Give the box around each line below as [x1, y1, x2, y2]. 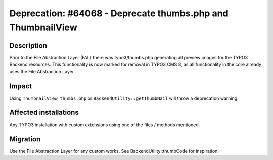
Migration [9, 135, 41, 144]
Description [9, 41, 48, 50]
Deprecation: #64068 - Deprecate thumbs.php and [9, 8, 229, 19]
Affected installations [9, 108, 79, 117]
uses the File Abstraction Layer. [9, 68, 75, 74]
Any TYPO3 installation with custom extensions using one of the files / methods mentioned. [9, 122, 200, 128]
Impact [9, 82, 32, 91]
